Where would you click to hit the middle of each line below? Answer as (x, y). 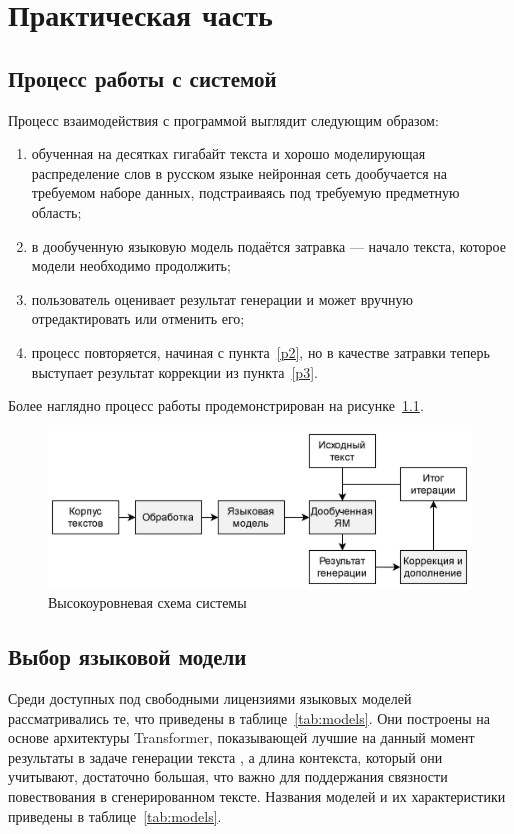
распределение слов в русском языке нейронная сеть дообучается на (239, 172)
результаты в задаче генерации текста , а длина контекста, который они (225, 756)
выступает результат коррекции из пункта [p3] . (174, 371)
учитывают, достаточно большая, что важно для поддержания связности (228, 776)
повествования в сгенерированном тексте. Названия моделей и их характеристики (257, 796)
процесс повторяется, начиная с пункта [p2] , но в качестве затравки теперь (260, 351)
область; (56, 211)
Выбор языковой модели (127, 656)
